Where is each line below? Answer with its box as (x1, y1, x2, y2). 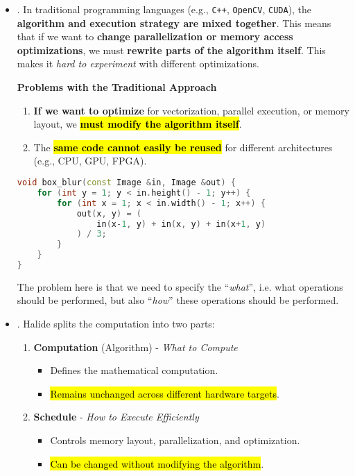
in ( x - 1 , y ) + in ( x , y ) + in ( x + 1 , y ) (96, 219, 266, 229)
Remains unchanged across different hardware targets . (50, 386, 279, 400)
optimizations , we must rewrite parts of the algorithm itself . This (17, 42, 326, 57)
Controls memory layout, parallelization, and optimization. (50, 433, 300, 448)
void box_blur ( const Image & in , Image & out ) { (17, 178, 236, 187)
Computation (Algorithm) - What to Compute (33, 339, 238, 354)
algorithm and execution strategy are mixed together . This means (17, 15, 331, 30)
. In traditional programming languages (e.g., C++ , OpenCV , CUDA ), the (17, 2, 312, 16)
